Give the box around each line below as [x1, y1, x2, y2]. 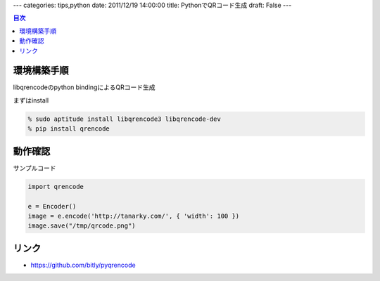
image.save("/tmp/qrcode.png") [27, 222, 137, 230]
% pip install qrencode [27, 125, 110, 133]
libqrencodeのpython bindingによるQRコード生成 [13, 83, 156, 91]
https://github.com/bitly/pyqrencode [30, 261, 137, 269]
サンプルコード [13, 164, 56, 172]
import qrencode [27, 183, 84, 190]
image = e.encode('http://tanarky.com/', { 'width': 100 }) [27, 211, 240, 220]
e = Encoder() [27, 202, 77, 210]
